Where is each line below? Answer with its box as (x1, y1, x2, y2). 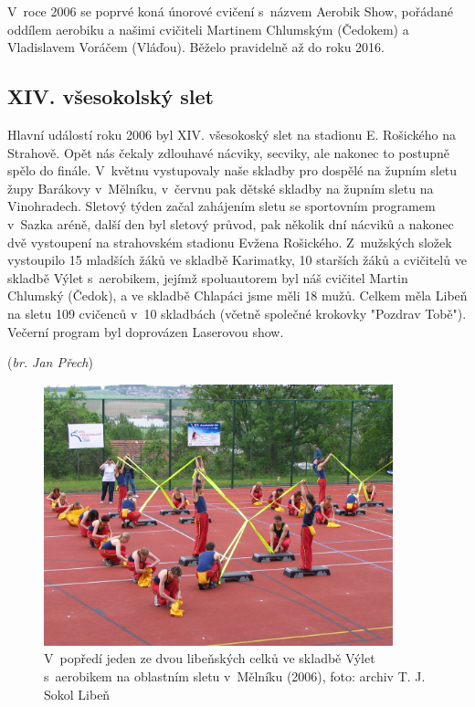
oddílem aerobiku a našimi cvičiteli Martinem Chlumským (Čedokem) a (7, 19, 409, 38)
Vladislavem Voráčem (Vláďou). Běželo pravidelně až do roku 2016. (7, 37, 385, 57)
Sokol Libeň (44, 684, 111, 703)
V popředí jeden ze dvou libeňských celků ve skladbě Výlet (44, 649, 375, 668)
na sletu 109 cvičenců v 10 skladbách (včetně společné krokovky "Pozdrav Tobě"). (7, 303, 467, 322)
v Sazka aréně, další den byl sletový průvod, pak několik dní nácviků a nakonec (7, 214, 454, 233)
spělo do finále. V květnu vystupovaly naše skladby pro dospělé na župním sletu (7, 161, 458, 180)
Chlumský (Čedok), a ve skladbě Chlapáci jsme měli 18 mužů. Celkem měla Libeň (7, 286, 468, 305)
